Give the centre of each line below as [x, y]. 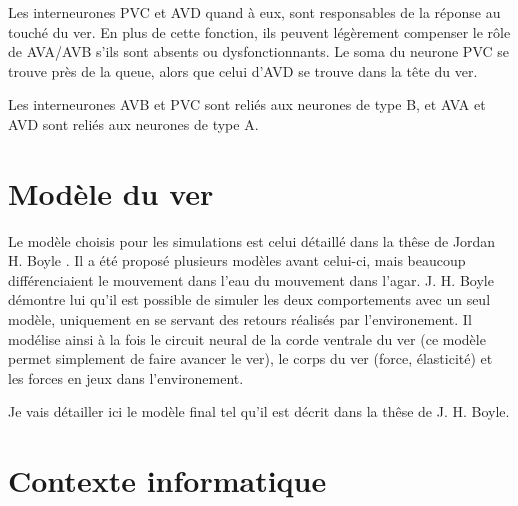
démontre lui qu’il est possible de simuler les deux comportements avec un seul [249, 299]
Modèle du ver [111, 192]
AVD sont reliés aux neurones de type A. [133, 123]
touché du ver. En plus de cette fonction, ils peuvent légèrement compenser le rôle [259, 31]
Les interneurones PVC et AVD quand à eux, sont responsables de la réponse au [254, 12]
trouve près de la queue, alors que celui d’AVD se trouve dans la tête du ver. [243, 70]
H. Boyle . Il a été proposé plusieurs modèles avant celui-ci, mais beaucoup [237, 260]
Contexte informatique [167, 480]
